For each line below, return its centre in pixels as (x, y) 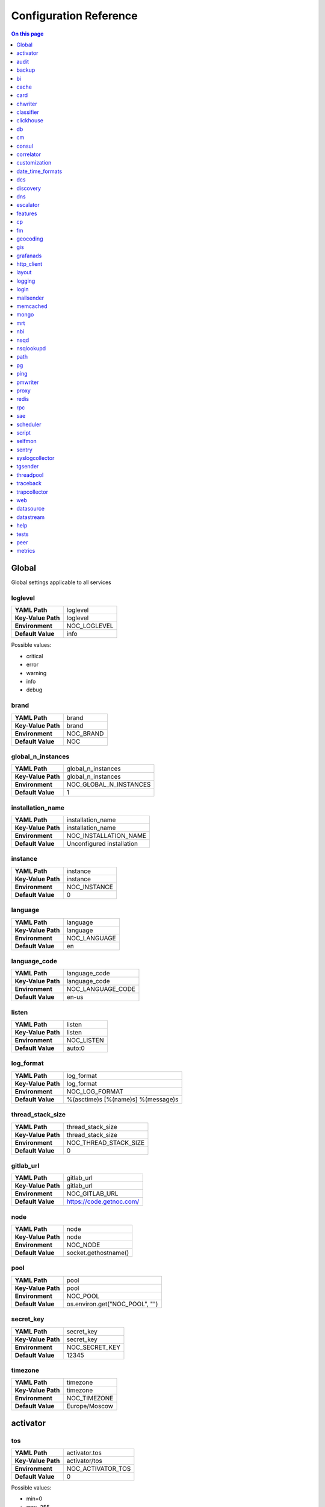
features (27, 213)
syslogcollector (36, 458)
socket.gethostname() (98, 1253)
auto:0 (76, 1048)
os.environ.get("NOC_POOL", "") (112, 1304)
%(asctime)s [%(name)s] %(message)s (122, 1099)
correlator (29, 154)
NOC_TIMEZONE (90, 1398)
